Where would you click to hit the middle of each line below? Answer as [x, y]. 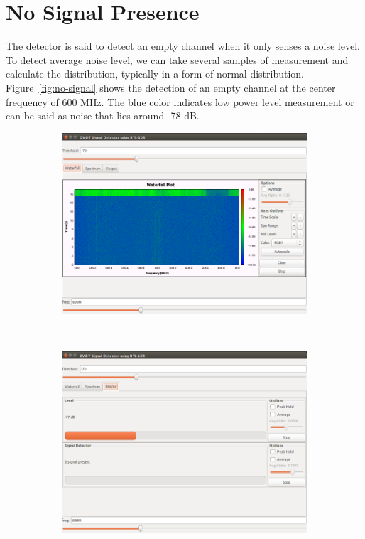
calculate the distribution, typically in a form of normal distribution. [155, 74]
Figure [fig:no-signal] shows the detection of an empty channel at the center [171, 87]
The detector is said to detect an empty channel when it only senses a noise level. [183, 46]
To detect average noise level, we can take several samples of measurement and [177, 59]
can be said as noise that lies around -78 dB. [103, 116]
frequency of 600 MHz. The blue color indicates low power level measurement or [180, 101]
